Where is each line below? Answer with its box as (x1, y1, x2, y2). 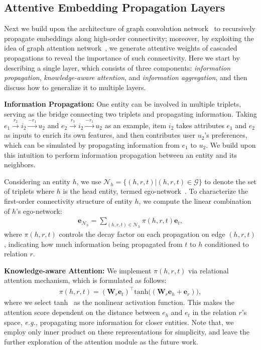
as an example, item (104, 120, 167, 130)
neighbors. (4, 159, 36, 170)
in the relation (192, 307, 236, 317)
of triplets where (4, 186, 55, 196)
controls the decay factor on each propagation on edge (59, 228, 225, 239)
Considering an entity (4, 176, 70, 186)
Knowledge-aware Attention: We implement (4, 265, 152, 275)
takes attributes (176, 120, 224, 130)
